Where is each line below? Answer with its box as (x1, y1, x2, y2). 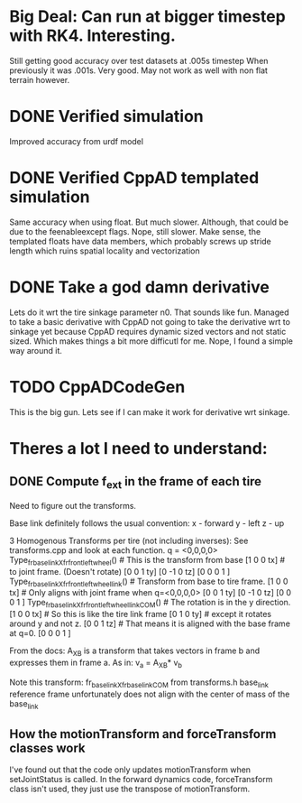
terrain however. (9, 74, 70, 85)
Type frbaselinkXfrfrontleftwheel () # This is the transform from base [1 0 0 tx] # (9, 554, 286, 568)
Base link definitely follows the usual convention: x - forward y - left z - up (9, 517, 285, 529)
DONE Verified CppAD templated (9, 168, 260, 189)
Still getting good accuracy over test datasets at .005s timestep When (9, 55, 269, 66)
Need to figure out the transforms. (9, 500, 137, 511)
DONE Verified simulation (9, 106, 205, 127)
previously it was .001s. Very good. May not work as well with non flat (9, 65, 269, 76)
